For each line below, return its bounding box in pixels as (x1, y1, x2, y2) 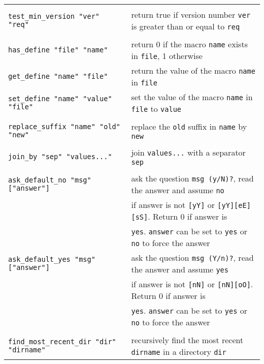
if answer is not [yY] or (131, 199, 215, 210)
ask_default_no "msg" (8, 176, 91, 184)
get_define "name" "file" (8, 72, 108, 80)
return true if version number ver (131, 9, 251, 20)
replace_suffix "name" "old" (8, 122, 120, 131)
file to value (131, 103, 182, 114)
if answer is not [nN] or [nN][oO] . (131, 278, 253, 290)
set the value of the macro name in (131, 91, 253, 103)
